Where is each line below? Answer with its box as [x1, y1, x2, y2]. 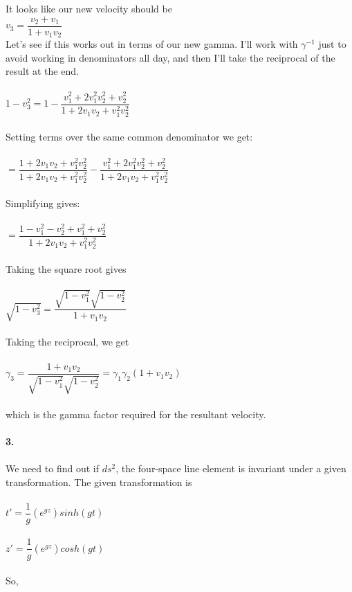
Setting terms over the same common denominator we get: [6, 129, 253, 144]
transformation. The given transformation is [6, 474, 192, 489]
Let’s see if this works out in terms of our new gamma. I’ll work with [6, 37, 298, 51]
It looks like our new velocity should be [6, 1, 172, 15]
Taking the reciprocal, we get [6, 334, 129, 349]
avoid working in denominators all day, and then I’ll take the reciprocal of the [6, 50, 335, 64]
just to [318, 37, 346, 51]
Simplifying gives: [6, 195, 80, 210]
